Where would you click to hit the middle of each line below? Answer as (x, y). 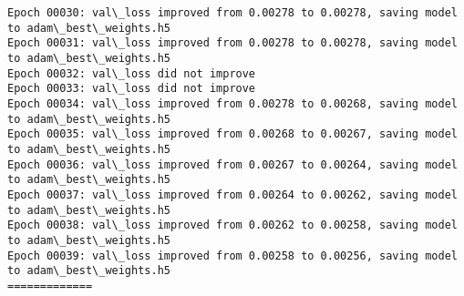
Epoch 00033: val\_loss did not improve (132, 89)
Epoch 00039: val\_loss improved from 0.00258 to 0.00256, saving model (232, 255)
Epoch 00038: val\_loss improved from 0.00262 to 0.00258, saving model (232, 225)
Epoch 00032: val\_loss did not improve (132, 73)
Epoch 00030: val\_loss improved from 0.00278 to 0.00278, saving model (232, 13)
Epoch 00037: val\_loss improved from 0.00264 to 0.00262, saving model (232, 194)
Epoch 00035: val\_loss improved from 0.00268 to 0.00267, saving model (232, 134)
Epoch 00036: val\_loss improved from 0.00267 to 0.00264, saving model (232, 164)
